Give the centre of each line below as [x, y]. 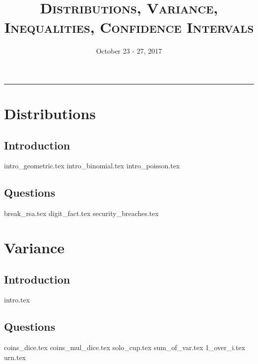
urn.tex [15, 357]
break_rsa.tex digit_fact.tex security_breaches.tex [81, 213]
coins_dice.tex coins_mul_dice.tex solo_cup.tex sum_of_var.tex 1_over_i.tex [125, 347]
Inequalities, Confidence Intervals [129, 27]
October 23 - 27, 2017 [129, 51]
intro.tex [17, 300]
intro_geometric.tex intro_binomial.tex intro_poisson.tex [92, 166]
